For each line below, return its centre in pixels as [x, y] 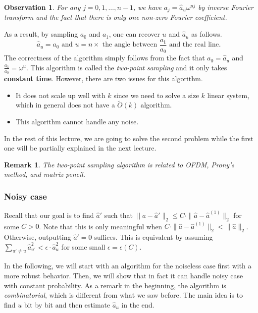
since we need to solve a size [156, 95]
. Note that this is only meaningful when [101, 226]
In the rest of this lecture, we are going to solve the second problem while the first [129, 138]
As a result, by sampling [41, 34]
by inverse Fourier [226, 7]
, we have [147, 7]
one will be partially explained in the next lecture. [80, 148]
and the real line [194, 45]
